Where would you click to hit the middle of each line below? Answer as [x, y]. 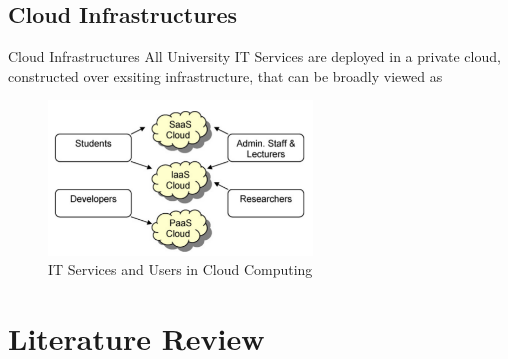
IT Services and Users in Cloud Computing [180, 269]
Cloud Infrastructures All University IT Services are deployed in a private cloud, [254, 56]
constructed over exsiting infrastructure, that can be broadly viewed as [225, 75]
